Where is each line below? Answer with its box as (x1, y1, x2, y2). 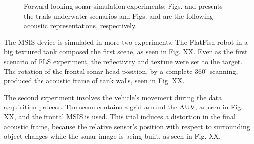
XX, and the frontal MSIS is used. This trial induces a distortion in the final (4, 111, 236, 121)
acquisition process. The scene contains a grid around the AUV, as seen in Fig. (4, 102, 243, 112)
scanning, (210, 66, 238, 76)
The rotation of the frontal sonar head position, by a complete (4, 66, 193, 76)
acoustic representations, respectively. (24, 20, 137, 31)
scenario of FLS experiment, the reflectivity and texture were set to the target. (4, 56, 243, 66)
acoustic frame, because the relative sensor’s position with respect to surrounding (4, 121, 250, 131)
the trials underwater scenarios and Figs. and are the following (24, 10, 213, 21)
